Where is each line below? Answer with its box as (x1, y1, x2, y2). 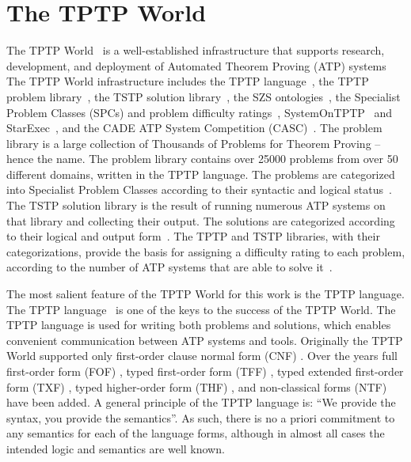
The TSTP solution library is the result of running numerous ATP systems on (6, 197, 386, 214)
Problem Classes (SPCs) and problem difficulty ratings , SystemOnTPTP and (6, 104, 393, 120)
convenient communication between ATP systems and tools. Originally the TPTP (6, 331, 403, 348)
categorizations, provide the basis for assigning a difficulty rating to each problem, (6, 243, 405, 259)
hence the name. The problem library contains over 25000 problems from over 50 (6, 150, 398, 167)
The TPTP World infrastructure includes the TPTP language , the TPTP (6, 73, 369, 89)
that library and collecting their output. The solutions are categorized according (6, 212, 395, 229)
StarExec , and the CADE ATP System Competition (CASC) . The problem (6, 119, 382, 136)
